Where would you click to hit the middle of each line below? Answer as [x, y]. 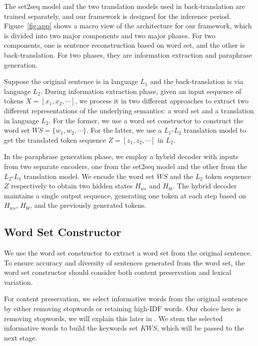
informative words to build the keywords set [71, 328]
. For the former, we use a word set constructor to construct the [146, 120]
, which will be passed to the [200, 328]
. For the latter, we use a [124, 130]
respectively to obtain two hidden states [72, 186]
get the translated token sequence [55, 139]
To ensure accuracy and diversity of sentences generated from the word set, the [125, 262]
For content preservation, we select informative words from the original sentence [126, 299]
